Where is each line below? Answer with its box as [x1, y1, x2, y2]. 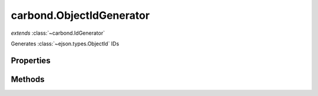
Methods [11, 74, 45, 84]
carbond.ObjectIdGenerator [11, 9, 150, 22]
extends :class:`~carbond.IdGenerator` [11, 29, 105, 37]
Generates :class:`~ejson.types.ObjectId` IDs [11, 40, 120, 47]
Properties [11, 55, 51, 65]
